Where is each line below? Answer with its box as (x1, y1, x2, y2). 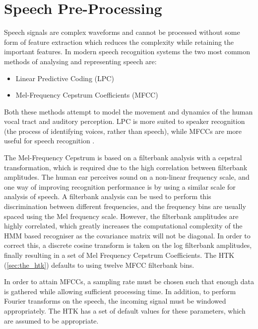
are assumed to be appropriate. (4, 315, 99, 326)
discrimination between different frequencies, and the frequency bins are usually (4, 201, 246, 212)
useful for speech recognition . (4, 135, 95, 146)
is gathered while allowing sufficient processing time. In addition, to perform (4, 286, 236, 296)
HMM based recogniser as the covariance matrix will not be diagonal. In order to (4, 230, 251, 240)
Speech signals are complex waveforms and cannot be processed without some (4, 27, 240, 37)
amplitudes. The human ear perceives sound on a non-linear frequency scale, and (4, 172, 250, 182)
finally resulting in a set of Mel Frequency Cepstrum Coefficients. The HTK (4, 250, 235, 260)
